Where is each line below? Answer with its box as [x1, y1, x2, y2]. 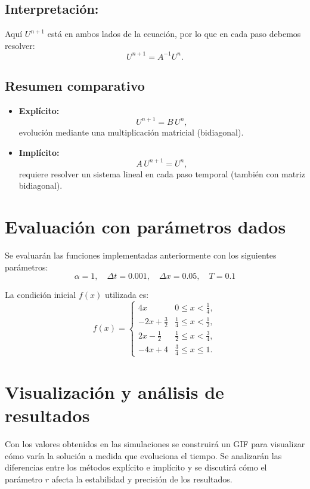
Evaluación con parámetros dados [5, 214, 286, 239]
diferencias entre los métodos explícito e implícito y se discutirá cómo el [5, 461, 267, 473]
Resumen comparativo [5, 76, 145, 95]
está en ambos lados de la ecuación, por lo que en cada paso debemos [47, 27, 301, 40]
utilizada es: [104, 288, 149, 301]
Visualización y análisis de [5, 380, 224, 404]
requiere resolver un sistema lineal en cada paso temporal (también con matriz [18, 167, 305, 180]
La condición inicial [5, 288, 76, 301]
